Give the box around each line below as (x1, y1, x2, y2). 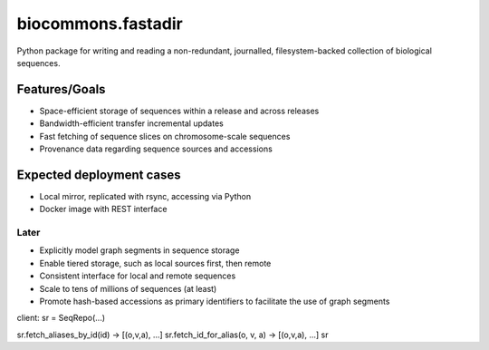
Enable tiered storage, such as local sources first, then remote (39, 258, 272, 268)
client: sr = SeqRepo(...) (16, 313, 106, 324)
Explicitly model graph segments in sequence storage (39, 245, 240, 256)
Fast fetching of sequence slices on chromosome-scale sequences (39, 131, 291, 141)
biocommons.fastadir (16, 14, 183, 34)
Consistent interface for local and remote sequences (39, 270, 236, 281)
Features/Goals (16, 82, 106, 97)
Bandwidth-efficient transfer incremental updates (39, 118, 224, 129)
